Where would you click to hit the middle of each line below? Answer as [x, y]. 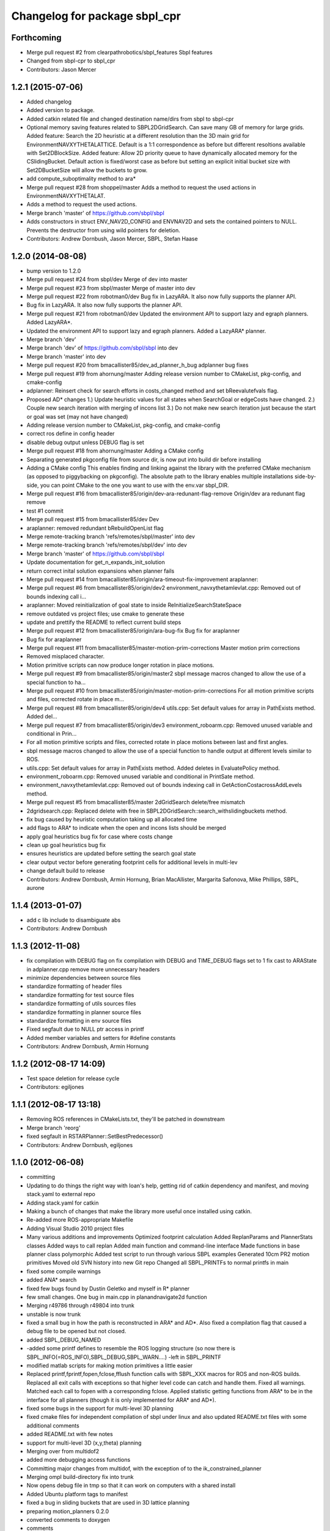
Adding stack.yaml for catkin [63, 1203]
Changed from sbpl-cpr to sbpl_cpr [71, 61]
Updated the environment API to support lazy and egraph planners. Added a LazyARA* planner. [146, 331]
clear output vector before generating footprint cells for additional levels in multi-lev [132, 862]
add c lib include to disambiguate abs [74, 920]
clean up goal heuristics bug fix [66, 845]
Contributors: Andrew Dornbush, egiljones [80, 1145]
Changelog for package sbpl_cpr [96, 16]
